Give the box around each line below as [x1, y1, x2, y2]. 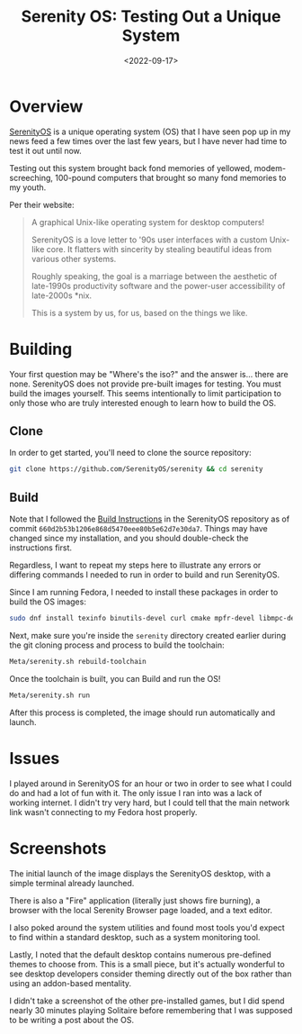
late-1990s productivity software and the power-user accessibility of [31, 280, 286, 291]
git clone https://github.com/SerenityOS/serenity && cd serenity [9, 465, 263, 474]
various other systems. [31, 253, 117, 264]
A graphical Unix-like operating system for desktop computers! [31, 216, 265, 227]
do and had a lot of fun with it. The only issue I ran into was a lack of [9, 787, 262, 798]
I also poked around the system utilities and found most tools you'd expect [9, 921, 285, 933]
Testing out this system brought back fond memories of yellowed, [9, 162, 253, 173]
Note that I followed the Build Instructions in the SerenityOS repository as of [9, 513, 290, 524]
